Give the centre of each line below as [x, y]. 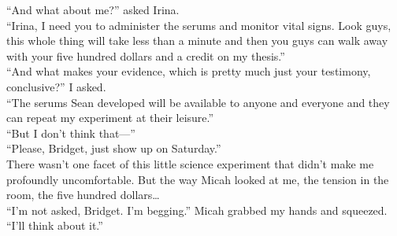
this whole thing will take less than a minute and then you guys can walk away [197, 41]
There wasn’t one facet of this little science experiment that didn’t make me [190, 163]
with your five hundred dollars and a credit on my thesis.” [146, 55]
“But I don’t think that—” [71, 133]
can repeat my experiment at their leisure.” [110, 118]
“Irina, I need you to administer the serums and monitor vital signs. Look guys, [199, 25]
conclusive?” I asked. [56, 86]
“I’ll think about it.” [55, 225]
